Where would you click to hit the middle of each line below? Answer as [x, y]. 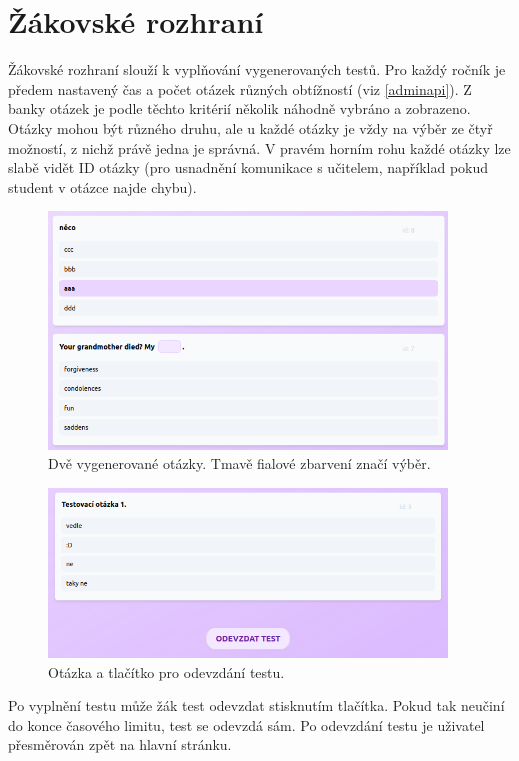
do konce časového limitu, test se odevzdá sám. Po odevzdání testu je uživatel [246, 724]
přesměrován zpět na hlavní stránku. [120, 744]
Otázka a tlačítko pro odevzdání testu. [166, 671]
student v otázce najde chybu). [102, 186]
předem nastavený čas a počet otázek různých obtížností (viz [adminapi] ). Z [240, 88]
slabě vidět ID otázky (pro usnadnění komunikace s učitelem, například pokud [248, 167]
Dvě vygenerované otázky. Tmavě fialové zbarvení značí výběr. [239, 463]
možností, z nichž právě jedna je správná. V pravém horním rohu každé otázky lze [259, 147]
